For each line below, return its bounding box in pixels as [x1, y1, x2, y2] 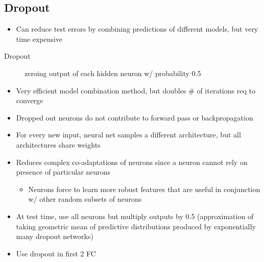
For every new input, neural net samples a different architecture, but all [16, 129, 241, 140]
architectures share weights [16, 139, 101, 150]
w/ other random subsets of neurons [28, 194, 142, 204]
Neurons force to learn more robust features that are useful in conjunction [28, 183, 260, 194]
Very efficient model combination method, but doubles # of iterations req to [16, 85, 255, 96]
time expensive [16, 33, 63, 44]
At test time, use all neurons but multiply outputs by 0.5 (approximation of [16, 210, 254, 221]
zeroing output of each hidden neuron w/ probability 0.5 [25, 67, 201, 78]
